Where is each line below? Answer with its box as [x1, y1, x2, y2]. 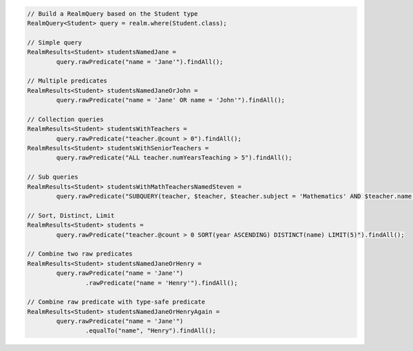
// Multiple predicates [27, 77, 108, 85]
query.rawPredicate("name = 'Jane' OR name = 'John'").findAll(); [56, 96, 286, 104]
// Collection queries [27, 115, 104, 123]
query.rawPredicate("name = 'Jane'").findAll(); [56, 58, 224, 65]
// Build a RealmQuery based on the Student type [27, 10, 198, 17]
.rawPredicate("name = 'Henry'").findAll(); [85, 279, 238, 286]
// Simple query [27, 38, 83, 46]
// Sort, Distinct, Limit [27, 212, 115, 219]
